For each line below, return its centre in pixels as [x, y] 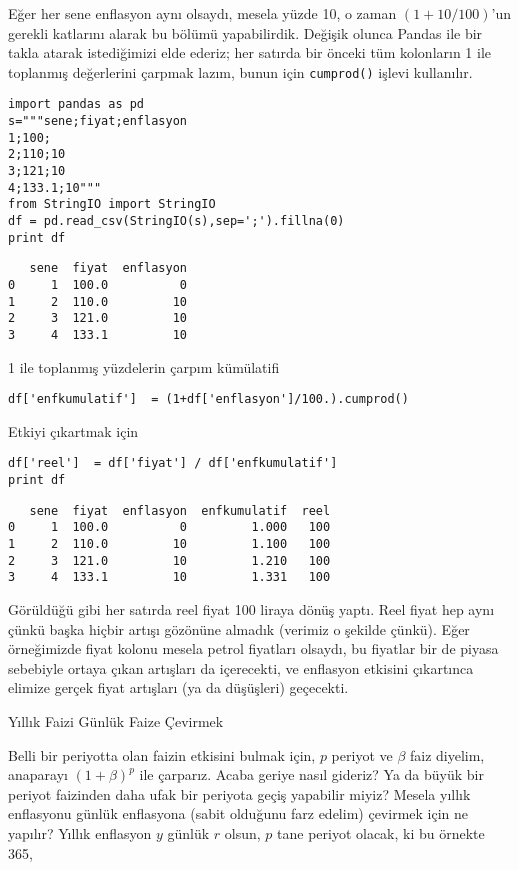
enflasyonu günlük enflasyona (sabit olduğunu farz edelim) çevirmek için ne [238, 813]
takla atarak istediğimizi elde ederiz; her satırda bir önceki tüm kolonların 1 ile [250, 52]
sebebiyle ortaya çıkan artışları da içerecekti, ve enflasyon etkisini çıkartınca [241, 667]
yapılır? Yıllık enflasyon [80, 833]
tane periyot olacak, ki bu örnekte [381, 833]
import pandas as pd [76, 104]
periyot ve [362, 754]
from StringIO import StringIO [112, 204]
